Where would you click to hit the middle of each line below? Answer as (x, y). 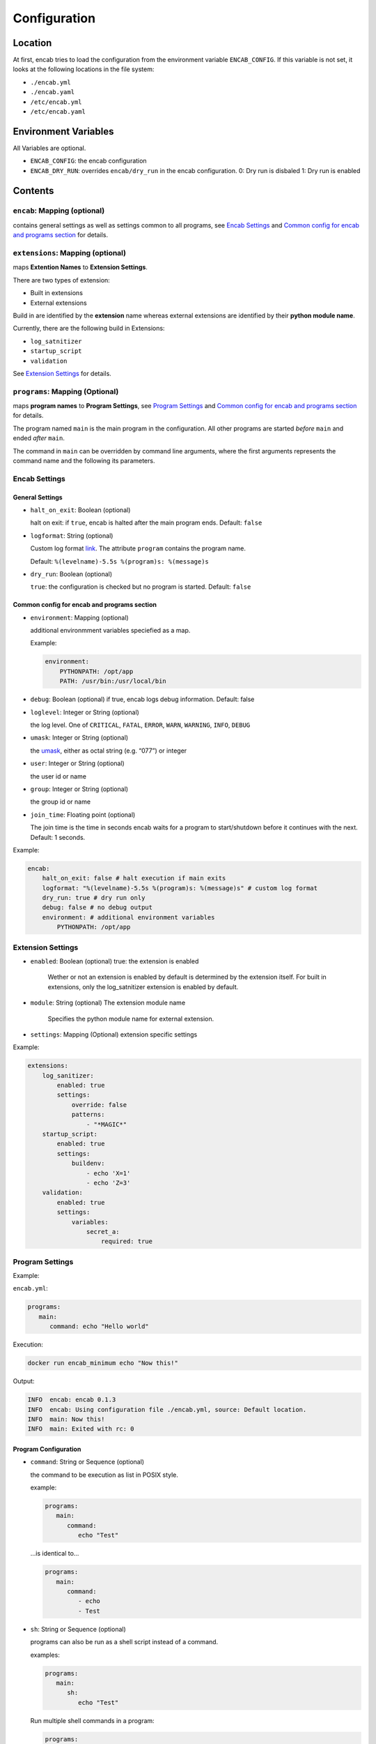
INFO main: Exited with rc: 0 (81, 1429)
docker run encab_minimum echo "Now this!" (103, 1363)
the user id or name (58, 776)
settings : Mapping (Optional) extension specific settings (114, 1034)
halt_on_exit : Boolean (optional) (80, 510)
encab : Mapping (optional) (59, 211)
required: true (127, 1241)
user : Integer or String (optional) (77, 763)
